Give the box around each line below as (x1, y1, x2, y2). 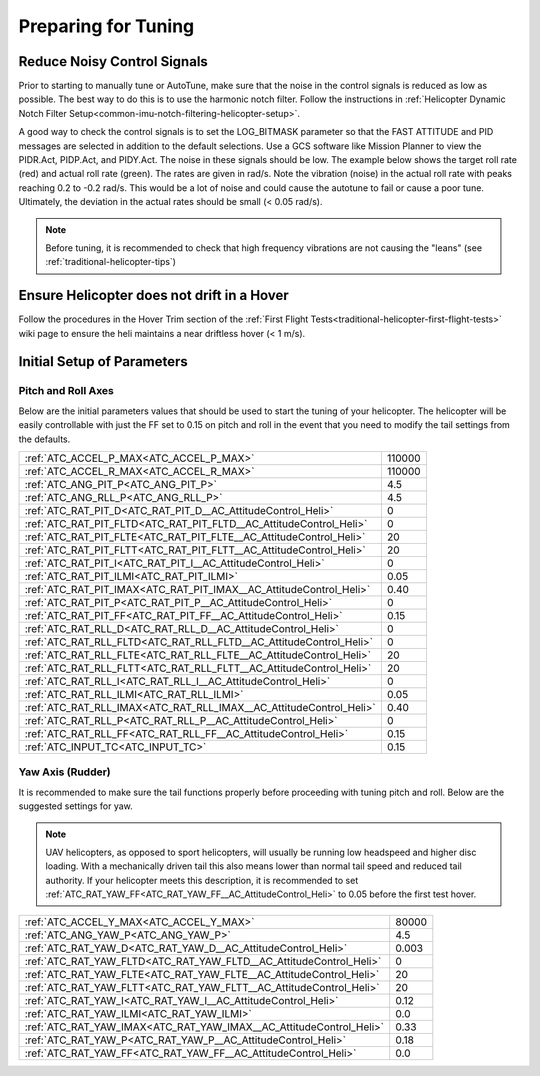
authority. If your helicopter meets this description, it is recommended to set (45, 874, 359, 886)
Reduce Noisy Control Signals (18, 53, 209, 70)
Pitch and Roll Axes (18, 384, 115, 398)
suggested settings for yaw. (18, 800, 134, 812)
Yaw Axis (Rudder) (18, 765, 112, 779)
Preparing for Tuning (18, 15, 195, 37)
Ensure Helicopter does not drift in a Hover (18, 287, 289, 304)
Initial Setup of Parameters (18, 353, 189, 370)
